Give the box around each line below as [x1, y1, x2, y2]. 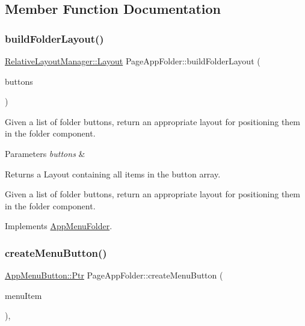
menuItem [5, 289, 42, 301]
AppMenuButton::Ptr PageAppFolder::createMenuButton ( [5, 269, 223, 281]
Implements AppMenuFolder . [5, 220, 112, 232]
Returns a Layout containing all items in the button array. [5, 167, 221, 180]
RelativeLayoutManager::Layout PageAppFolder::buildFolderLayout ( [5, 55, 260, 67]
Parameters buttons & [5, 147, 85, 159]
